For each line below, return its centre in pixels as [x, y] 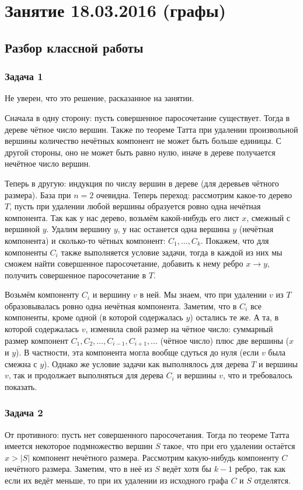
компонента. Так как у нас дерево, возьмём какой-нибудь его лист [122, 217]
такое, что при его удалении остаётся [229, 446]
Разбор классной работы [74, 47]
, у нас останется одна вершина [174, 229]
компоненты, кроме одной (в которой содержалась [94, 317]
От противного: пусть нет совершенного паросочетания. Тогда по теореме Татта [147, 434]
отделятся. [272, 480]
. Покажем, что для [235, 240]
